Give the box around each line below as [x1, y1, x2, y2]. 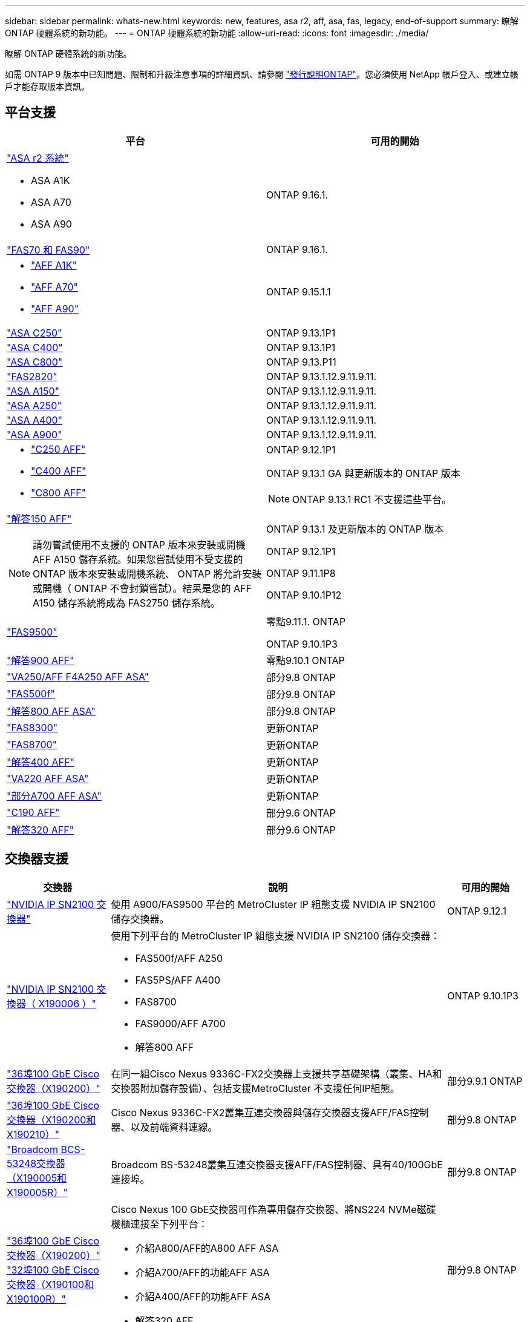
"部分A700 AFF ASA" [7, 789, 102, 802]
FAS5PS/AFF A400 [135, 973, 221, 986]
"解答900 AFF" [7, 654, 74, 666]
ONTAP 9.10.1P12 [266, 588, 342, 601]
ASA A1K [31, 174, 70, 186]
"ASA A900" [7, 428, 62, 441]
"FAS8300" [7, 721, 58, 734]
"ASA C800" [7, 355, 63, 368]
